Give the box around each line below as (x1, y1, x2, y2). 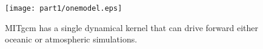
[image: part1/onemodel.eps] (5, 4, 122, 13)
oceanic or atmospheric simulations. (5, 33, 138, 45)
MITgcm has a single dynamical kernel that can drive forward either (5, 21, 259, 33)
